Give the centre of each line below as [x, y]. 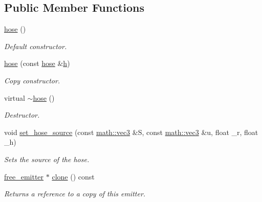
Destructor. [22, 115]
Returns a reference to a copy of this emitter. [75, 194]
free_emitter [24, 176]
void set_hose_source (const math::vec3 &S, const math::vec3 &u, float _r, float [131, 132]
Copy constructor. [32, 80]
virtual [15, 97]
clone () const [73, 176]
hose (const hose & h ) [37, 63]
